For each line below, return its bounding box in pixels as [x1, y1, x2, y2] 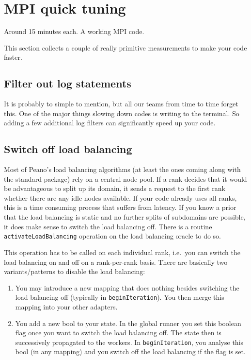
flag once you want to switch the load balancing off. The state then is [15, 327, 221, 338]
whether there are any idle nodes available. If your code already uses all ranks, [4, 192, 237, 203]
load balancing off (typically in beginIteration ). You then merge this [15, 292, 224, 302]
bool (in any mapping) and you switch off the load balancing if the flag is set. [15, 346, 246, 357]
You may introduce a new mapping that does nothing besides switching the [15, 282, 239, 292]
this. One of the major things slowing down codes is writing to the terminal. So [4, 108, 239, 118]
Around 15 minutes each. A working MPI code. [4, 26, 144, 36]
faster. [4, 52, 22, 62]
